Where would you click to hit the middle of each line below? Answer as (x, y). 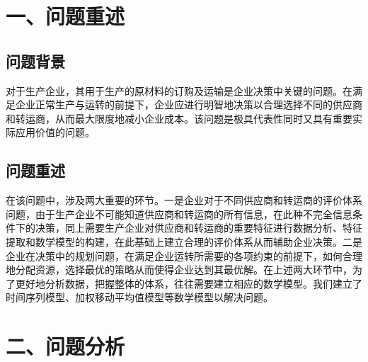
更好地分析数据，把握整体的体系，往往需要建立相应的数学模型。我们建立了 (189, 283)
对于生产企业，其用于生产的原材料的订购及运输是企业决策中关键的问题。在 (179, 90)
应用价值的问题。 (55, 132)
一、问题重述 (65, 16)
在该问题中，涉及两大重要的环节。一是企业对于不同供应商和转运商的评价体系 (184, 200)
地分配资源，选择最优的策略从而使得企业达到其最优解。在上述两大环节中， (179, 270)
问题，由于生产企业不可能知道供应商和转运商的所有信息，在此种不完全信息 (179, 214)
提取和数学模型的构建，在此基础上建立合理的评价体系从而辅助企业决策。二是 (184, 241)
